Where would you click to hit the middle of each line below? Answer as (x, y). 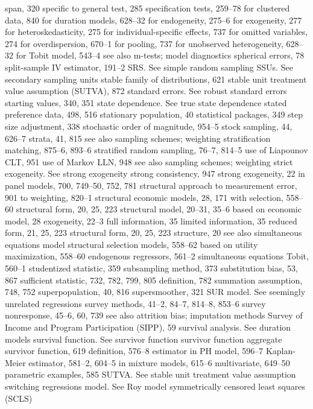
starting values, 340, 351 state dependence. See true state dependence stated (146, 102)
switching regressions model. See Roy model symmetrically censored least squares (155, 386)
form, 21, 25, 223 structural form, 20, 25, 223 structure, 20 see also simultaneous (153, 233)
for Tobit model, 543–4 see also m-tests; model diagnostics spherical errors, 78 (160, 55)
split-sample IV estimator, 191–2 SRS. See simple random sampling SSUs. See (149, 67)
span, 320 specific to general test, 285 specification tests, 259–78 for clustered (147, 8)
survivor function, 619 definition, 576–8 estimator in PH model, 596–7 (134, 351)
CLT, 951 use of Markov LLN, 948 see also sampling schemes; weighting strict (149, 161)
